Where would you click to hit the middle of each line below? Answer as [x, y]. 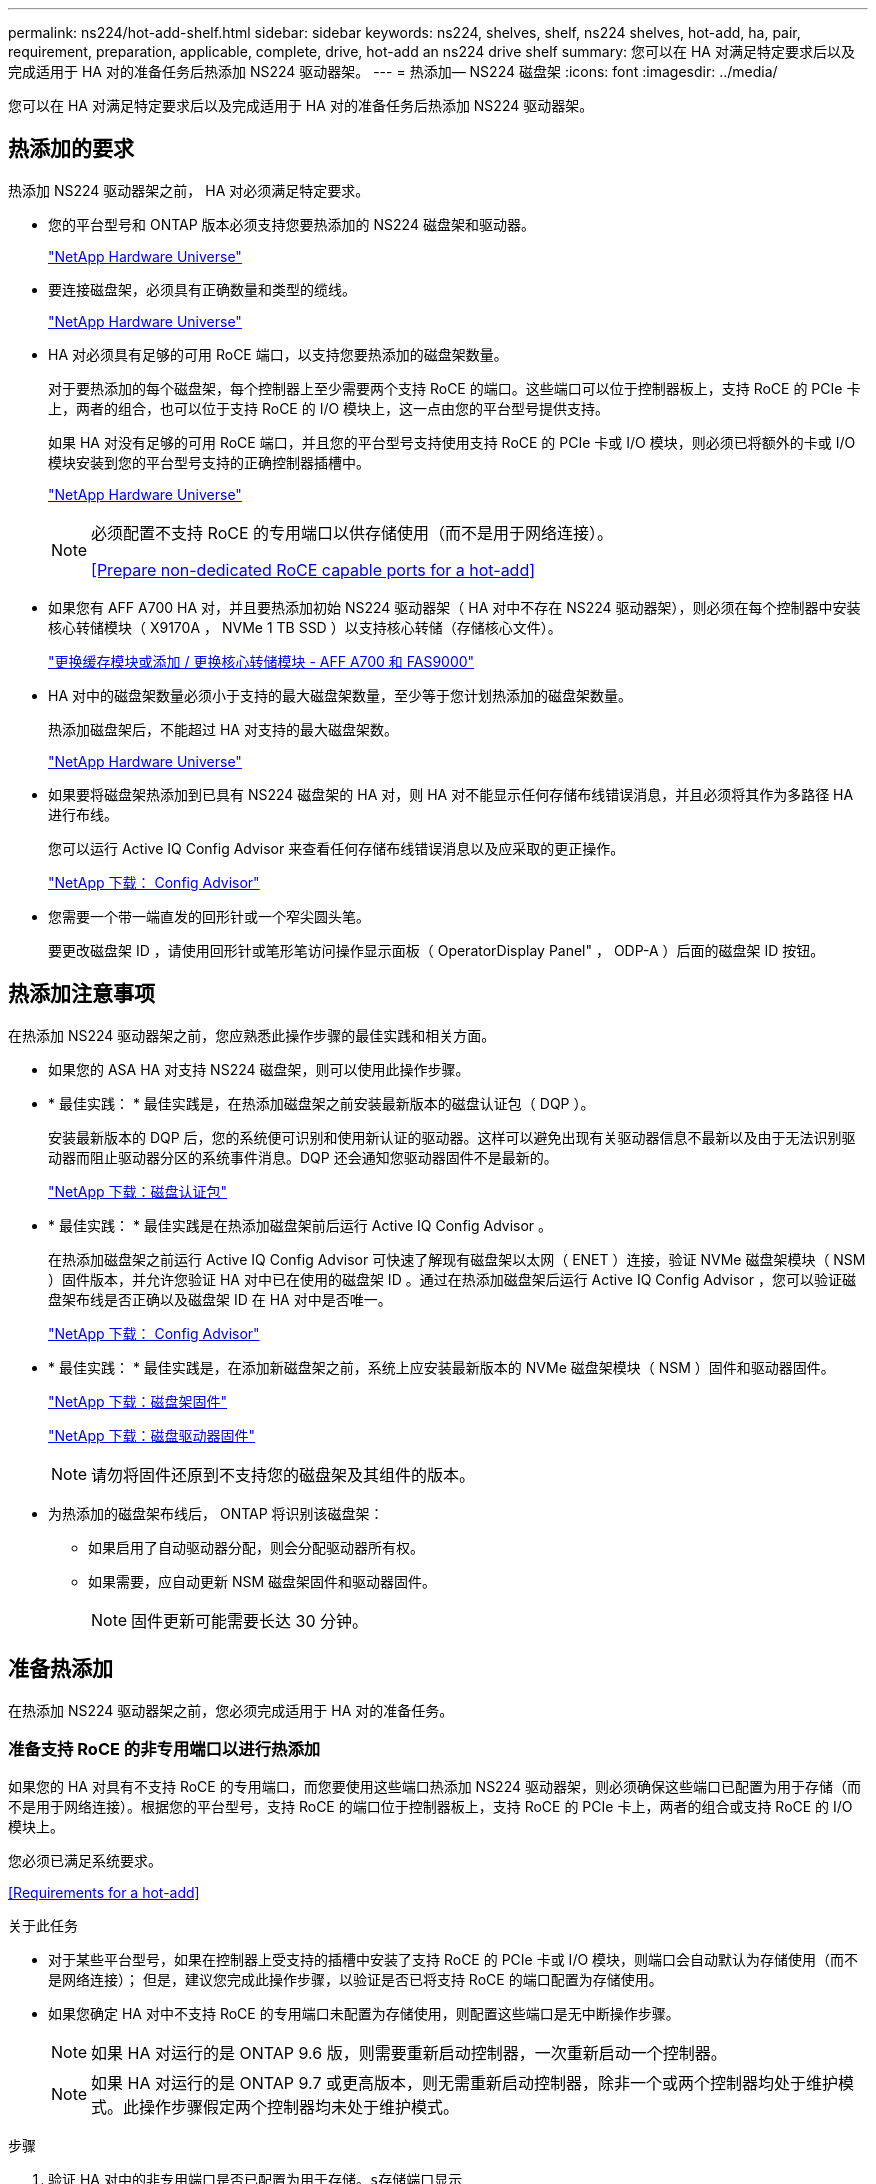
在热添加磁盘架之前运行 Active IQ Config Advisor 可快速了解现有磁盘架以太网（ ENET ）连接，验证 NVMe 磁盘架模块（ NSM [457, 1259]
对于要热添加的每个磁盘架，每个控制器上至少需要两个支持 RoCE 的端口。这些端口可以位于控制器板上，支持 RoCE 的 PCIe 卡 [454, 388]
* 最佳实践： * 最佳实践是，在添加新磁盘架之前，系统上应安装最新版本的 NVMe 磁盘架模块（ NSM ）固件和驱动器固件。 [441, 1367]
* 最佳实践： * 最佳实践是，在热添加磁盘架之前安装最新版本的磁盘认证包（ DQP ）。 [321, 1103]
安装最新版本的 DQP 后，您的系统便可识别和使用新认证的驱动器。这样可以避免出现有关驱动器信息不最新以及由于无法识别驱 [452, 1137]
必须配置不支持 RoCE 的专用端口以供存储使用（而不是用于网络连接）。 [352, 532]
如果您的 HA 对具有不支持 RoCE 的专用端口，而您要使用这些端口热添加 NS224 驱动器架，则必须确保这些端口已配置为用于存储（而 [434, 1787]
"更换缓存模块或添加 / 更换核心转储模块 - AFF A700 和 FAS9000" [261, 661]
